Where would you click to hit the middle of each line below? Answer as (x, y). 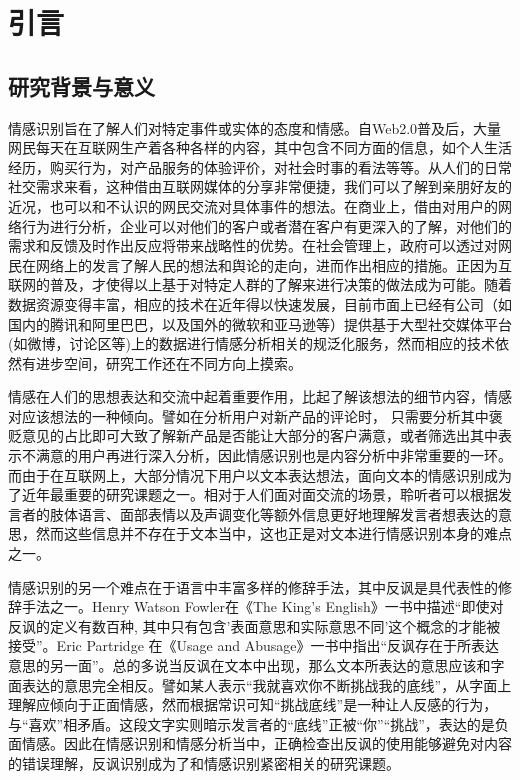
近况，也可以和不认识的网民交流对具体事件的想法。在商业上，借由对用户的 (253, 205)
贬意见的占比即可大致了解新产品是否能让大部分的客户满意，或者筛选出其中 (253, 435)
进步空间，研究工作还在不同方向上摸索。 (168, 362)
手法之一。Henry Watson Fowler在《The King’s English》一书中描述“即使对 (262, 606)
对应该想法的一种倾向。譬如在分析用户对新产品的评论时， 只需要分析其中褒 (255, 415)
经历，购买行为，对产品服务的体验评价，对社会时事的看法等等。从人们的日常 (260, 166)
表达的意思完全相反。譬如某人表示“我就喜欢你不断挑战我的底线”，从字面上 (266, 684)
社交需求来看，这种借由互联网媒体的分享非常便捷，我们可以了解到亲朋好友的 (260, 186)
